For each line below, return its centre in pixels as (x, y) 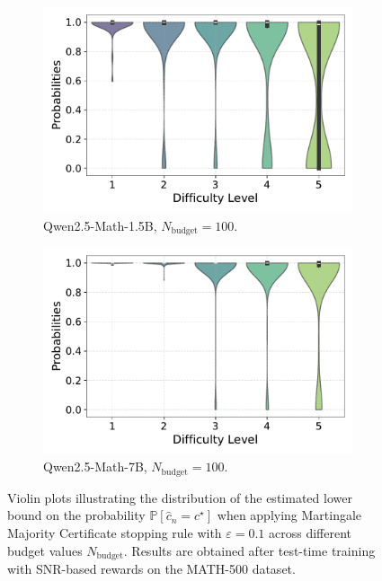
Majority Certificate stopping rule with (115, 532)
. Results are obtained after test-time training (249, 550)
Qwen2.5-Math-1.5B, (100, 225)
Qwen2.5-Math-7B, (95, 467)
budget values (45, 550)
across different (311, 532)
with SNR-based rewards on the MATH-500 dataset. (151, 568)
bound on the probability (76, 515)
